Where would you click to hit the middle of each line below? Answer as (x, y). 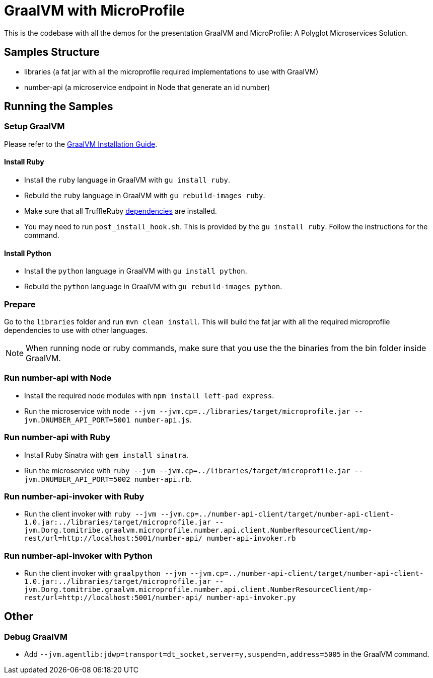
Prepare (20, 304)
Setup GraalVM (34, 126)
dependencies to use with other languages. (76, 330)
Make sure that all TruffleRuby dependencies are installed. (121, 211)
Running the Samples (59, 107)
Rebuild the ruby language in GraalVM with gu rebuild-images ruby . (145, 196)
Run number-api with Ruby (57, 437)
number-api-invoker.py (251, 598)
